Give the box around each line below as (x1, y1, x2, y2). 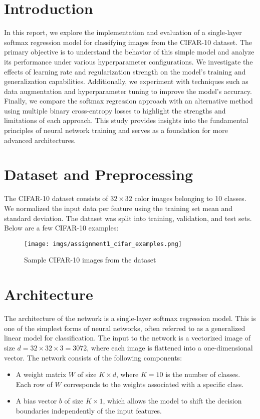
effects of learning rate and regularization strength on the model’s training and (4, 66, 246, 76)
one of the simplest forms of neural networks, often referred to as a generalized (4, 322, 245, 333)
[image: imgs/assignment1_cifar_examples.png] (24, 240, 182, 247)
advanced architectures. (4, 134, 76, 145)
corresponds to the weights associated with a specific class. (64, 378, 244, 389)
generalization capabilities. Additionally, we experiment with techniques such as (4, 76, 248, 86)
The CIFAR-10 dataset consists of (4, 193, 108, 203)
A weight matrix (16, 369, 67, 379)
